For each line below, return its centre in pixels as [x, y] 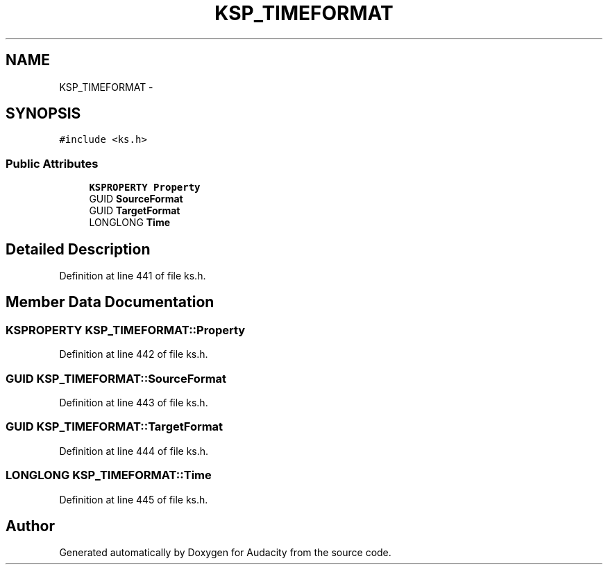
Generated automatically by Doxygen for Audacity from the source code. [225, 553]
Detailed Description [78, 249]
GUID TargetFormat [135, 211]
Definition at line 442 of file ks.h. [134, 354]
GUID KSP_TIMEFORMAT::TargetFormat [115, 427]
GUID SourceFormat [136, 199]
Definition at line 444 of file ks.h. [134, 451]
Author [30, 526]
